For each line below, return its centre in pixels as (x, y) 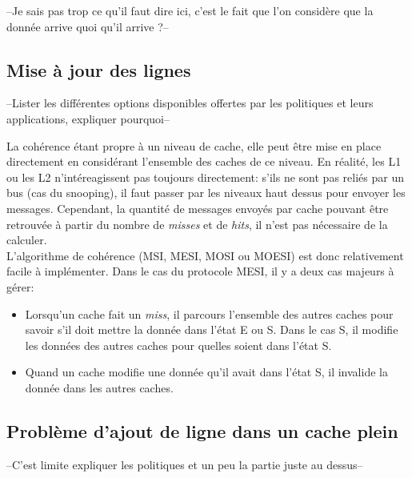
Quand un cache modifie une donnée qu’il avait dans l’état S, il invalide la (206, 372)
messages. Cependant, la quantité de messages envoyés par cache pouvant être (198, 208)
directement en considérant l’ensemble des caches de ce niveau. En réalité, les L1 (204, 161)
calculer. (27, 240)
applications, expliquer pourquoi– (88, 118)
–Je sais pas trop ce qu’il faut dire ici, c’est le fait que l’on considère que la (190, 10)
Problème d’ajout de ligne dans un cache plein (202, 430)
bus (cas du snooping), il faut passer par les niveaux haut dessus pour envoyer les (206, 193)
